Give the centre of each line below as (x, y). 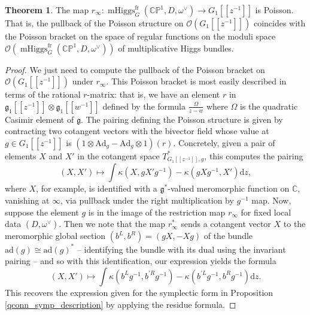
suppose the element (42, 212)
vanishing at (27, 200)
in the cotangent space (118, 155)
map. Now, (271, 200)
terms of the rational (43, 94)
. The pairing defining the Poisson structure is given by (182, 119)
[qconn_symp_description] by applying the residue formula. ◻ (121, 304)
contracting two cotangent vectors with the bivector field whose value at (137, 131)
